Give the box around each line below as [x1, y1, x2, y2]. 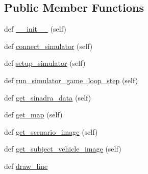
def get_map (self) [4, 109, 63, 120]
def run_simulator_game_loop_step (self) [4, 74, 138, 85]
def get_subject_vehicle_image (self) [4, 143, 121, 154]
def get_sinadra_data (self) [4, 92, 91, 103]
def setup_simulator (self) [4, 58, 86, 68]
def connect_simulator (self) [4, 40, 93, 51]
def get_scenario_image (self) [4, 126, 98, 137]
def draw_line [4, 160, 48, 171]
